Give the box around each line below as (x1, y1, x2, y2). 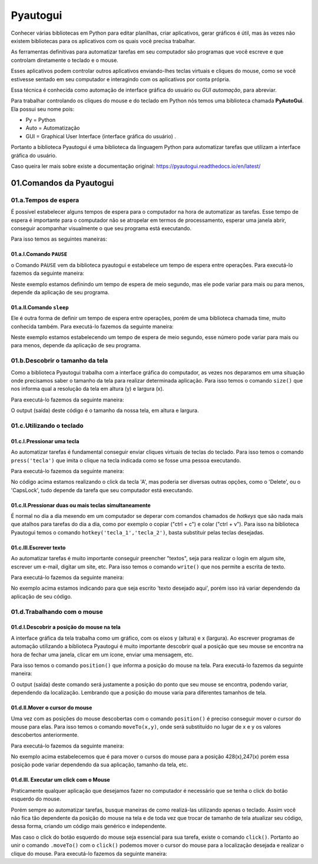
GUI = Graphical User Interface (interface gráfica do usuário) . (25, 132, 176, 139)
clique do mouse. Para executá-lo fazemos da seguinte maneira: (11, 850, 167, 857)
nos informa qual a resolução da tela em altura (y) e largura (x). (11, 386, 164, 393)
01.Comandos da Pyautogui (11, 178, 114, 188)
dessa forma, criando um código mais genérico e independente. (11, 823, 167, 830)
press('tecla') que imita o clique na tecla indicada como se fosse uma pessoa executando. (11, 457, 241, 464)
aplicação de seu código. (11, 593, 72, 600)
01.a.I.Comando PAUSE (11, 251, 68, 258)
